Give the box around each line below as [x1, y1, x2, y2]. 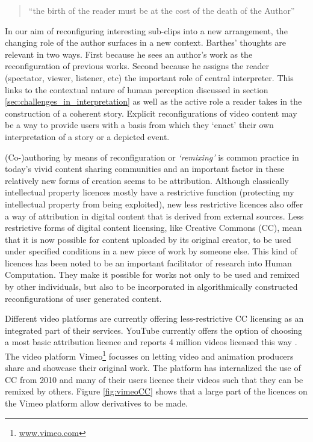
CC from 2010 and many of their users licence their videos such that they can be [5, 373, 303, 385]
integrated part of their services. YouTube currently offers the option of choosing [5, 324, 303, 336]
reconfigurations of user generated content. [5, 292, 162, 304]
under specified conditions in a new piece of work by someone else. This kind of [5, 245, 297, 257]
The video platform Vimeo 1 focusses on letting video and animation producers [5, 348, 294, 362]
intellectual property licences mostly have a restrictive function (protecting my [5, 186, 294, 198]
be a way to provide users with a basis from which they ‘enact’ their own [5, 118, 274, 131]
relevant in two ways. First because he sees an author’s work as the [5, 48, 253, 60]
